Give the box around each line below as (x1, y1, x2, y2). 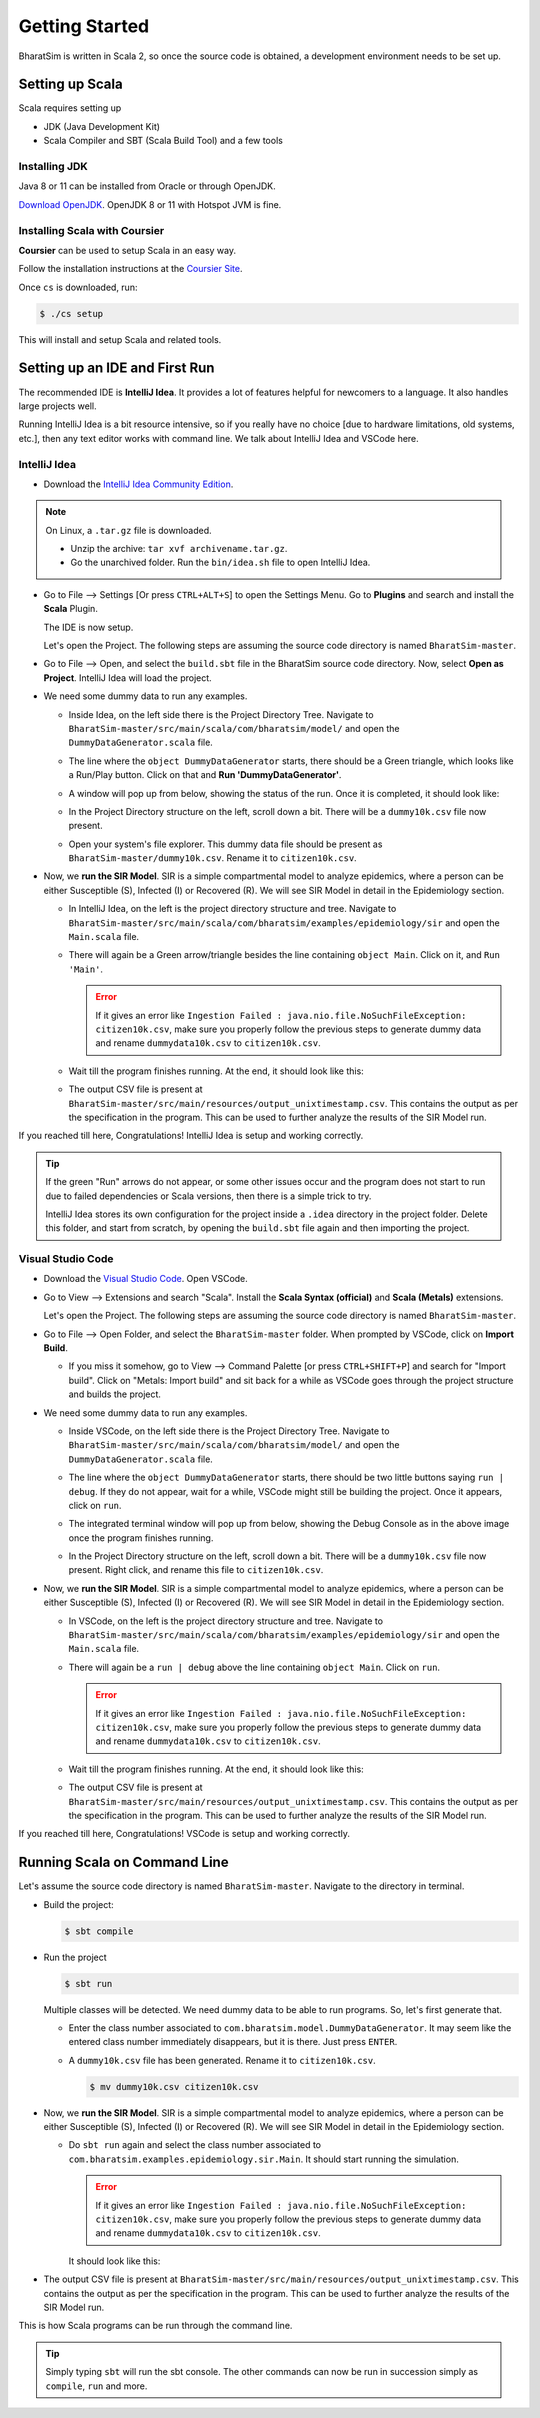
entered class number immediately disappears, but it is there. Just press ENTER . (68, 2036, 398, 2048)
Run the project (43, 1951, 107, 1963)
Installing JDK (18, 160, 89, 173)
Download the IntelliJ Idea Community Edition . (43, 478, 234, 490)
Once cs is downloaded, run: (18, 281, 138, 293)
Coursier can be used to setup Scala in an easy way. (18, 244, 237, 256)
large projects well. (18, 400, 97, 412)
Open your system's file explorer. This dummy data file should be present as (68, 838, 383, 850)
